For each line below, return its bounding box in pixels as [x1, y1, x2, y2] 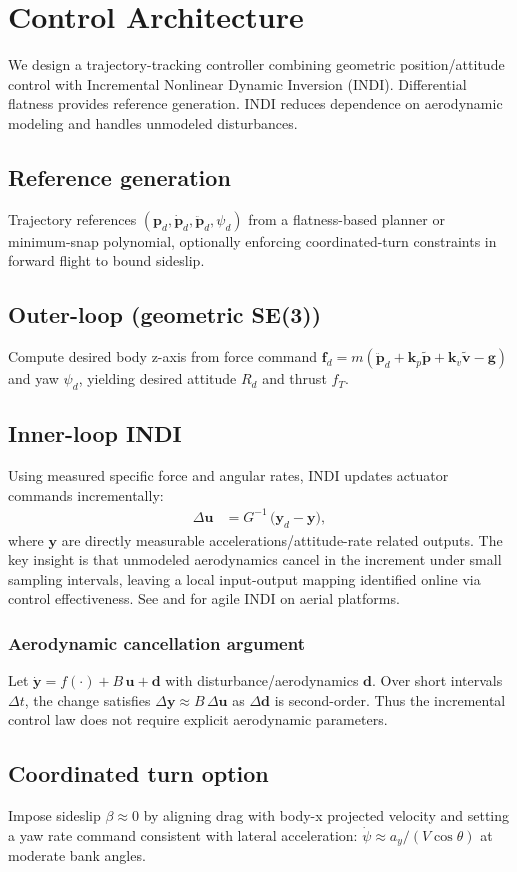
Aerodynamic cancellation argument [8, 630, 305, 655]
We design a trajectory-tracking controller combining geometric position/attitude [8, 54, 505, 75]
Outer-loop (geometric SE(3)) [8, 299, 322, 330]
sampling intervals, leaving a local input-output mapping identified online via [8, 568, 481, 589]
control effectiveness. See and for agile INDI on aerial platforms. [8, 588, 400, 609]
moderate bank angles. [8, 845, 146, 866]
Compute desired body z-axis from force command [8, 346, 318, 367]
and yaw [8, 368, 59, 389]
